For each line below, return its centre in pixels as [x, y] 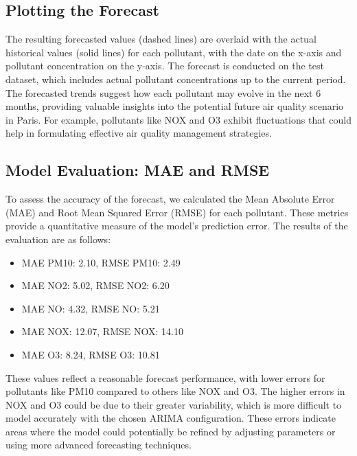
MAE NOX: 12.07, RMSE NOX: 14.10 [102, 331]
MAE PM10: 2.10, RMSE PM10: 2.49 [101, 262]
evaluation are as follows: [58, 239]
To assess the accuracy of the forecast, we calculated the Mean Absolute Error [170, 199]
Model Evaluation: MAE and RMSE [138, 170]
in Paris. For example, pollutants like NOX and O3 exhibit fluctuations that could [178, 119]
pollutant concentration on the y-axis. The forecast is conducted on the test [165, 66]
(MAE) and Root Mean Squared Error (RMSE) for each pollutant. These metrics [177, 212]
